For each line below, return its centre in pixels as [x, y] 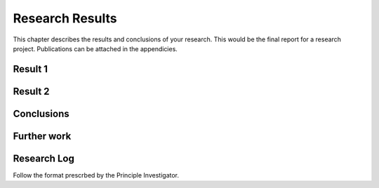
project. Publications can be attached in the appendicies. [95, 48]
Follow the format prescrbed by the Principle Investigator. [96, 175]
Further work [42, 136]
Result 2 [31, 91]
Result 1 [31, 69]
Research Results [65, 18]
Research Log [44, 158]
